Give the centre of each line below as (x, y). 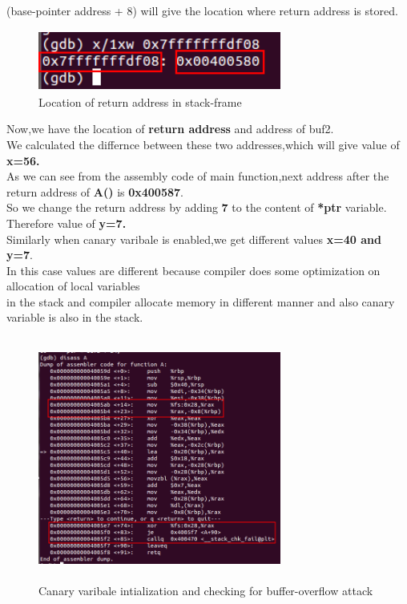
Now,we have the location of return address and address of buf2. (170, 129)
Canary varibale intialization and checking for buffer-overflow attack (206, 591)
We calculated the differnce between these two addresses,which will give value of (203, 144)
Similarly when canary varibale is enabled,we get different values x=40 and (194, 239)
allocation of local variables (73, 286)
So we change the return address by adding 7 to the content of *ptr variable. (197, 207)
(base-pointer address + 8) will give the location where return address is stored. (202, 10)
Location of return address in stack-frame (140, 101)
